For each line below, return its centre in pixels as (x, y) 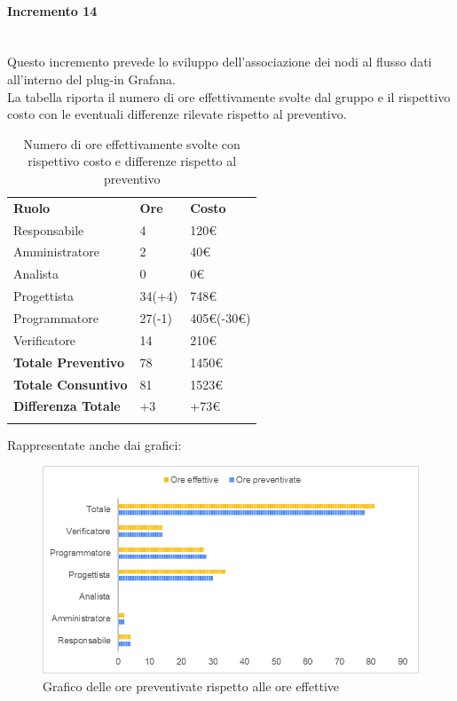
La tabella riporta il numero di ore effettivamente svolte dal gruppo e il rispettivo (229, 96)
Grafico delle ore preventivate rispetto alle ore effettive (191, 685)
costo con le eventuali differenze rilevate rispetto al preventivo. (177, 114)
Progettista (43, 296)
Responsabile (49, 229)
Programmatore (56, 318)
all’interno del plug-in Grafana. (92, 79)
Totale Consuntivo (71, 384)
